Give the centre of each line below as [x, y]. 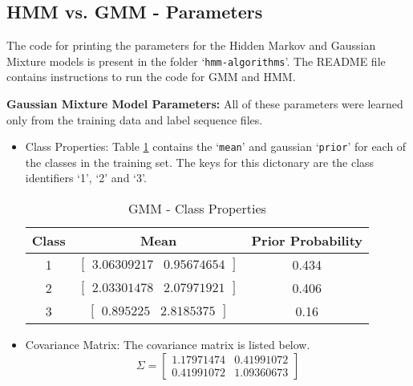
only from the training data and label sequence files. [135, 119]
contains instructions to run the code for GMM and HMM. [151, 77]
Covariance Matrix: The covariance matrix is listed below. [168, 345]
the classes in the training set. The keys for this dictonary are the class [200, 162]
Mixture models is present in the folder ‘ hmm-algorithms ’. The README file [196, 61]
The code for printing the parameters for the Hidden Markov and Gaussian [191, 45]
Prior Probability [307, 241]
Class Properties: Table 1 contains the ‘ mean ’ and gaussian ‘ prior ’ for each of [216, 146]
